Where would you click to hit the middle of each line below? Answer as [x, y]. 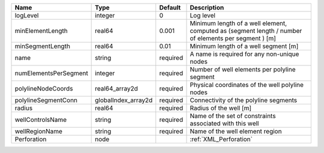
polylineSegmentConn [46, 100]
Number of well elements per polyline [243, 69]
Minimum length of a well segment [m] [244, 46]
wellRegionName [39, 131]
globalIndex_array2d [124, 100]
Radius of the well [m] [221, 108]
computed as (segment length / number [246, 31]
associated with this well [224, 123]
